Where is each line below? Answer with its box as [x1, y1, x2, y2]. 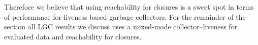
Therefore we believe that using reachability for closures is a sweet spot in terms [4, 2, 254, 12]
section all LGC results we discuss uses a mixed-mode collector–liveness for [4, 21, 238, 32]
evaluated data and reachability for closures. [4, 31, 142, 41]
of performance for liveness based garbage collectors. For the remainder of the [4, 11, 246, 22]
